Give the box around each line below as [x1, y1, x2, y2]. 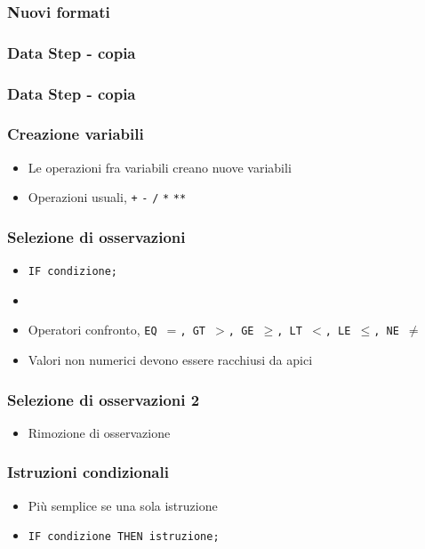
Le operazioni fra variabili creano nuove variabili [28, 157, 292, 176]
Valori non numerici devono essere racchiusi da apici [28, 351, 313, 369]
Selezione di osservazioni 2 [7, 388, 200, 410]
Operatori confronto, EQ [28, 320, 157, 339]
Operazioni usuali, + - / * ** [28, 188, 187, 206]
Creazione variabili [7, 123, 144, 145]
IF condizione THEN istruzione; [28, 530, 220, 544]
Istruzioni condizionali [7, 461, 169, 483]
